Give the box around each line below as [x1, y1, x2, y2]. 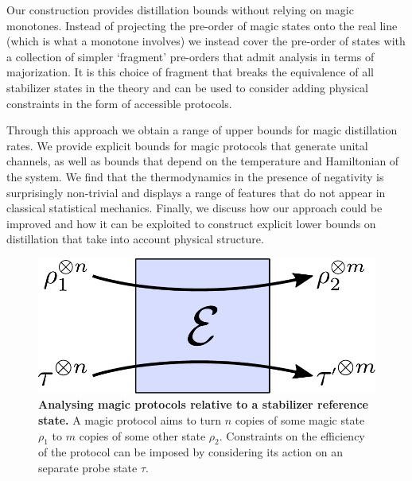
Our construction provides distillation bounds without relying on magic [6, 2, 354, 17]
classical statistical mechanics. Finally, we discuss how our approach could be [6, 200, 383, 216]
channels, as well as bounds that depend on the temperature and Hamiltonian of [6, 153, 399, 169]
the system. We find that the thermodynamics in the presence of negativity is [6, 168, 384, 184]
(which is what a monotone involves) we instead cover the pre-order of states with [6, 33, 406, 49]
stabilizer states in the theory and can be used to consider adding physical [6, 79, 368, 95]
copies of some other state [79, 427, 206, 444]
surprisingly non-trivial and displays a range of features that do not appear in [6, 184, 386, 200]
